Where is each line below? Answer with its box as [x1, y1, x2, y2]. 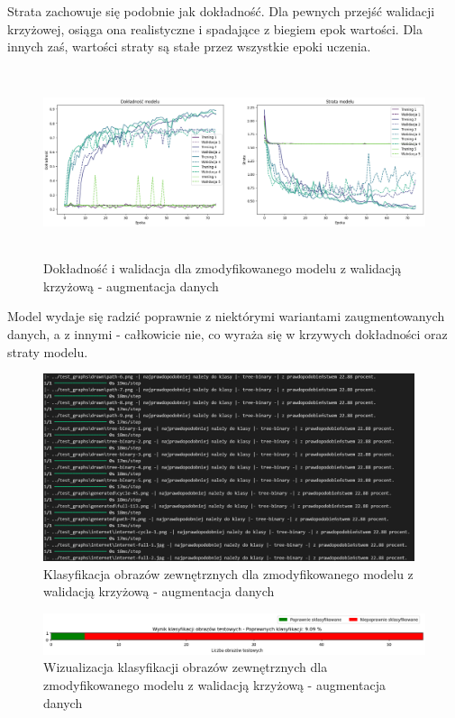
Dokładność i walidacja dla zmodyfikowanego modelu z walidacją [43, 259, 402, 278]
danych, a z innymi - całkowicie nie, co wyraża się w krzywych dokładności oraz [7, 325, 448, 344]
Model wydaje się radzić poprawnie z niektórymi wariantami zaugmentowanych [7, 307, 445, 326]
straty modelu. [7, 342, 88, 361]
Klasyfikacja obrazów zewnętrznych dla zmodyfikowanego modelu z [43, 564, 414, 583]
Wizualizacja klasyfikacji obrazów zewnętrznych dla [43, 658, 328, 677]
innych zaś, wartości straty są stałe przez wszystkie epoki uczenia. [7, 37, 371, 56]
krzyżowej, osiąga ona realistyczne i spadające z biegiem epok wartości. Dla [7, 19, 423, 38]
